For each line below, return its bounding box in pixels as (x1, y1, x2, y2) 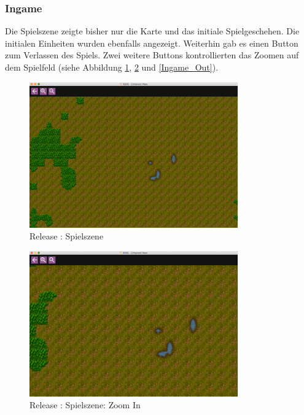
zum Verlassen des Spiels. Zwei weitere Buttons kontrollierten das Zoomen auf (5, 48, 299, 61)
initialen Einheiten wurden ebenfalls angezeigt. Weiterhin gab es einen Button (5, 36, 298, 49)
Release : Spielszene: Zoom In (29, 398, 141, 411)
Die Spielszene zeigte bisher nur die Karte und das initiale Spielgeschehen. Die (5, 25, 300, 37)
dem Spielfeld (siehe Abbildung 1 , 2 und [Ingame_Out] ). (5, 61, 219, 73)
